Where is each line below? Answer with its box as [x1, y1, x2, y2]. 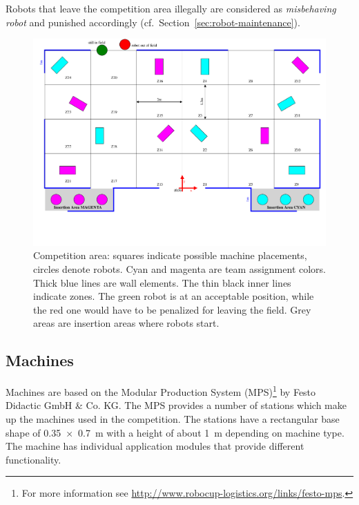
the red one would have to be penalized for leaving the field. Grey [33, 302, 311, 316]
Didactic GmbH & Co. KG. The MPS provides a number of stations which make [6, 398, 347, 412]
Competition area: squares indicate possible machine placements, [33, 248, 307, 263]
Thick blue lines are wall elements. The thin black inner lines [33, 275, 291, 289]
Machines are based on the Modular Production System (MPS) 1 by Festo [6, 383, 316, 399]
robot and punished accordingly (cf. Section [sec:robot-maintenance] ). [6, 15, 300, 29]
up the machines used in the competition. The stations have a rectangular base [6, 412, 340, 426]
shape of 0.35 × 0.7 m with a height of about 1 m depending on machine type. [6, 425, 345, 439]
